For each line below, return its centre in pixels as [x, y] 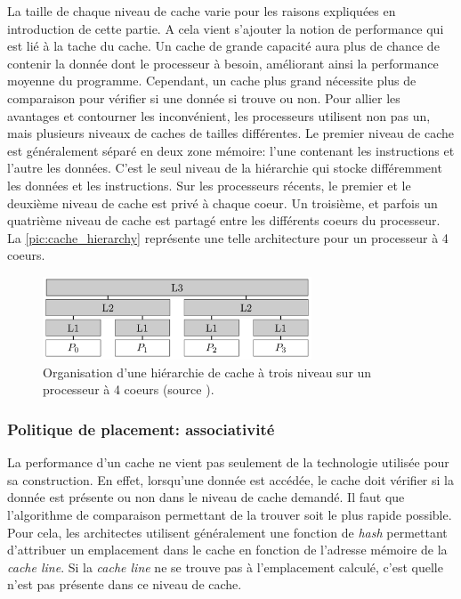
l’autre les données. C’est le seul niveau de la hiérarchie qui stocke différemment [225, 168]
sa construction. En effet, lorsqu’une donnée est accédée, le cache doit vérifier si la [230, 479]
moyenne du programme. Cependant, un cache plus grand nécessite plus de [212, 81]
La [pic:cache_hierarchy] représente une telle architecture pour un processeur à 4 [228, 237]
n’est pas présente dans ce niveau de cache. [125, 584]
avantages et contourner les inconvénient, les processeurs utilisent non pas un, [219, 115]
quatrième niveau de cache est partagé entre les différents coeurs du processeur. [224, 220]
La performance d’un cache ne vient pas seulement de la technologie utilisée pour [228, 462]
